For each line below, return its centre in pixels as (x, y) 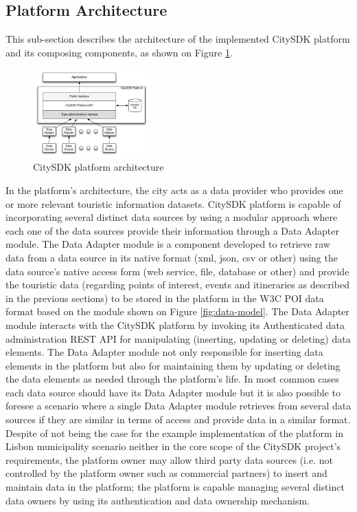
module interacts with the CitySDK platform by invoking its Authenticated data (175, 324)
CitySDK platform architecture (99, 167)
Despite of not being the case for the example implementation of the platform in (174, 433)
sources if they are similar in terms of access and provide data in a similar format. (178, 419)
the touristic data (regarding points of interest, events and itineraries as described (177, 285)
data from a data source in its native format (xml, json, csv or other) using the (172, 257)
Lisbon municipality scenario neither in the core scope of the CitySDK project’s (173, 446)
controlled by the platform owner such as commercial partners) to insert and (166, 473)
